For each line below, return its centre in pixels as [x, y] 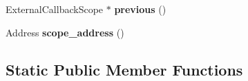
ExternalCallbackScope [55, 9]
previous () [140, 9]
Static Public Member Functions [124, 69]
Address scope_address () [65, 32]
